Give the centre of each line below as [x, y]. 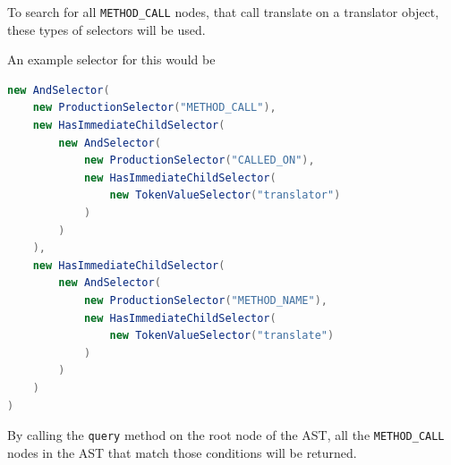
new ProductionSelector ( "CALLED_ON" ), [199, 161]
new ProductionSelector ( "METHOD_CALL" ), [154, 108]
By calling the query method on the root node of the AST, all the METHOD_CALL [226, 435]
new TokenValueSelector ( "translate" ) [222, 336]
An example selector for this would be [111, 59]
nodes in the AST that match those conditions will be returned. [182, 452]
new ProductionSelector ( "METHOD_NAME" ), [205, 300]
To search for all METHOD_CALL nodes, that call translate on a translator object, [223, 12]
